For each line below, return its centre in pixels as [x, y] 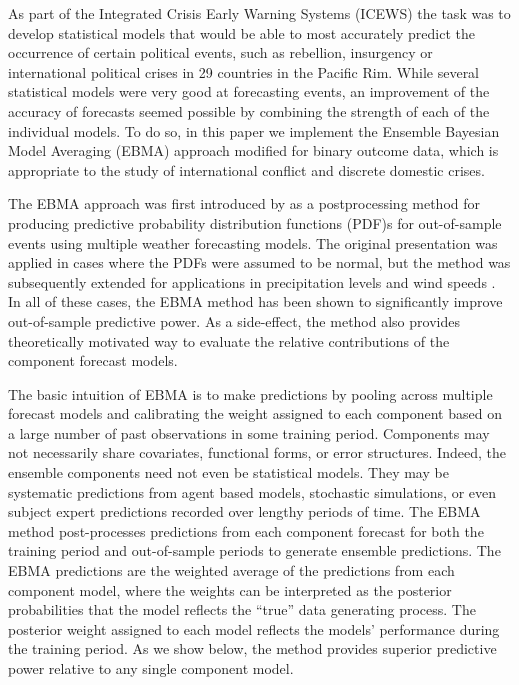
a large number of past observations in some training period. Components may [249, 432]
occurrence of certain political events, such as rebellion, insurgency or [220, 52]
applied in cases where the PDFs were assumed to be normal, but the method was [259, 262]
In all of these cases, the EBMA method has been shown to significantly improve [255, 301]
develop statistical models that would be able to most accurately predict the [242, 32]
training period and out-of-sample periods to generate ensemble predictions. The [254, 550]
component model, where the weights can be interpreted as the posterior [230, 589]
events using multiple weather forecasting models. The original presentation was [253, 242]
